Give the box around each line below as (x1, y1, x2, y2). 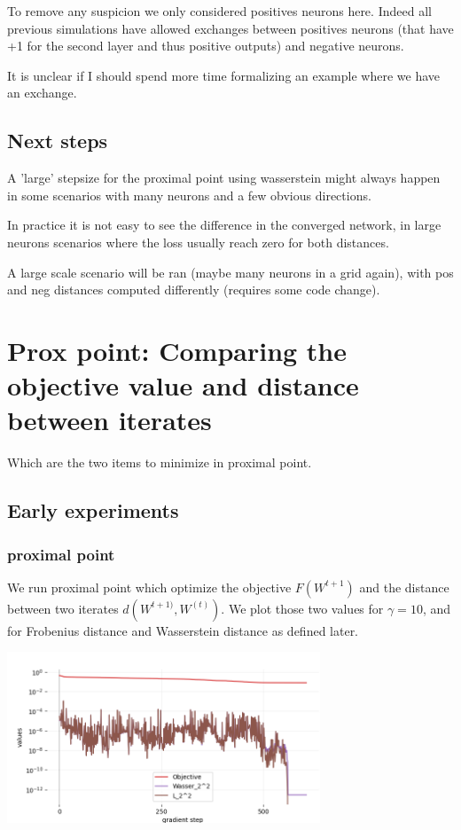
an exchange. (7, 83, 77, 102)
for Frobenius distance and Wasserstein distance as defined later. (7, 621, 359, 639)
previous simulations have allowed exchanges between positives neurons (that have (7, 19, 454, 37)
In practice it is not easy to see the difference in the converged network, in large (7, 215, 441, 234)
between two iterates (7, 599, 119, 617)
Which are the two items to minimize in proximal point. (7, 453, 312, 472)
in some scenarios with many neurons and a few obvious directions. (7, 185, 371, 204)
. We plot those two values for (221, 599, 384, 617)
